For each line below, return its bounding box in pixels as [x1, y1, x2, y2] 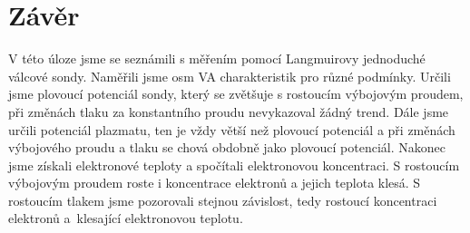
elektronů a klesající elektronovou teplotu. [8, 209, 243, 228]
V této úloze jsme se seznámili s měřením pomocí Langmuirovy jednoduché [8, 49, 426, 68]
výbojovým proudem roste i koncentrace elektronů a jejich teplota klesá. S [8, 173, 421, 192]
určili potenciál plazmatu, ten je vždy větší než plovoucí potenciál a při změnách [8, 120, 455, 139]
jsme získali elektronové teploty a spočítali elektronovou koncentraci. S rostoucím [8, 155, 460, 174]
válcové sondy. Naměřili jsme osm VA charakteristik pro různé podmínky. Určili [8, 66, 451, 85]
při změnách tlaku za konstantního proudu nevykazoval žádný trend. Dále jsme [8, 102, 449, 121]
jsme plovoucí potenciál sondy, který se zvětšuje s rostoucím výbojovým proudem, [8, 84, 464, 103]
